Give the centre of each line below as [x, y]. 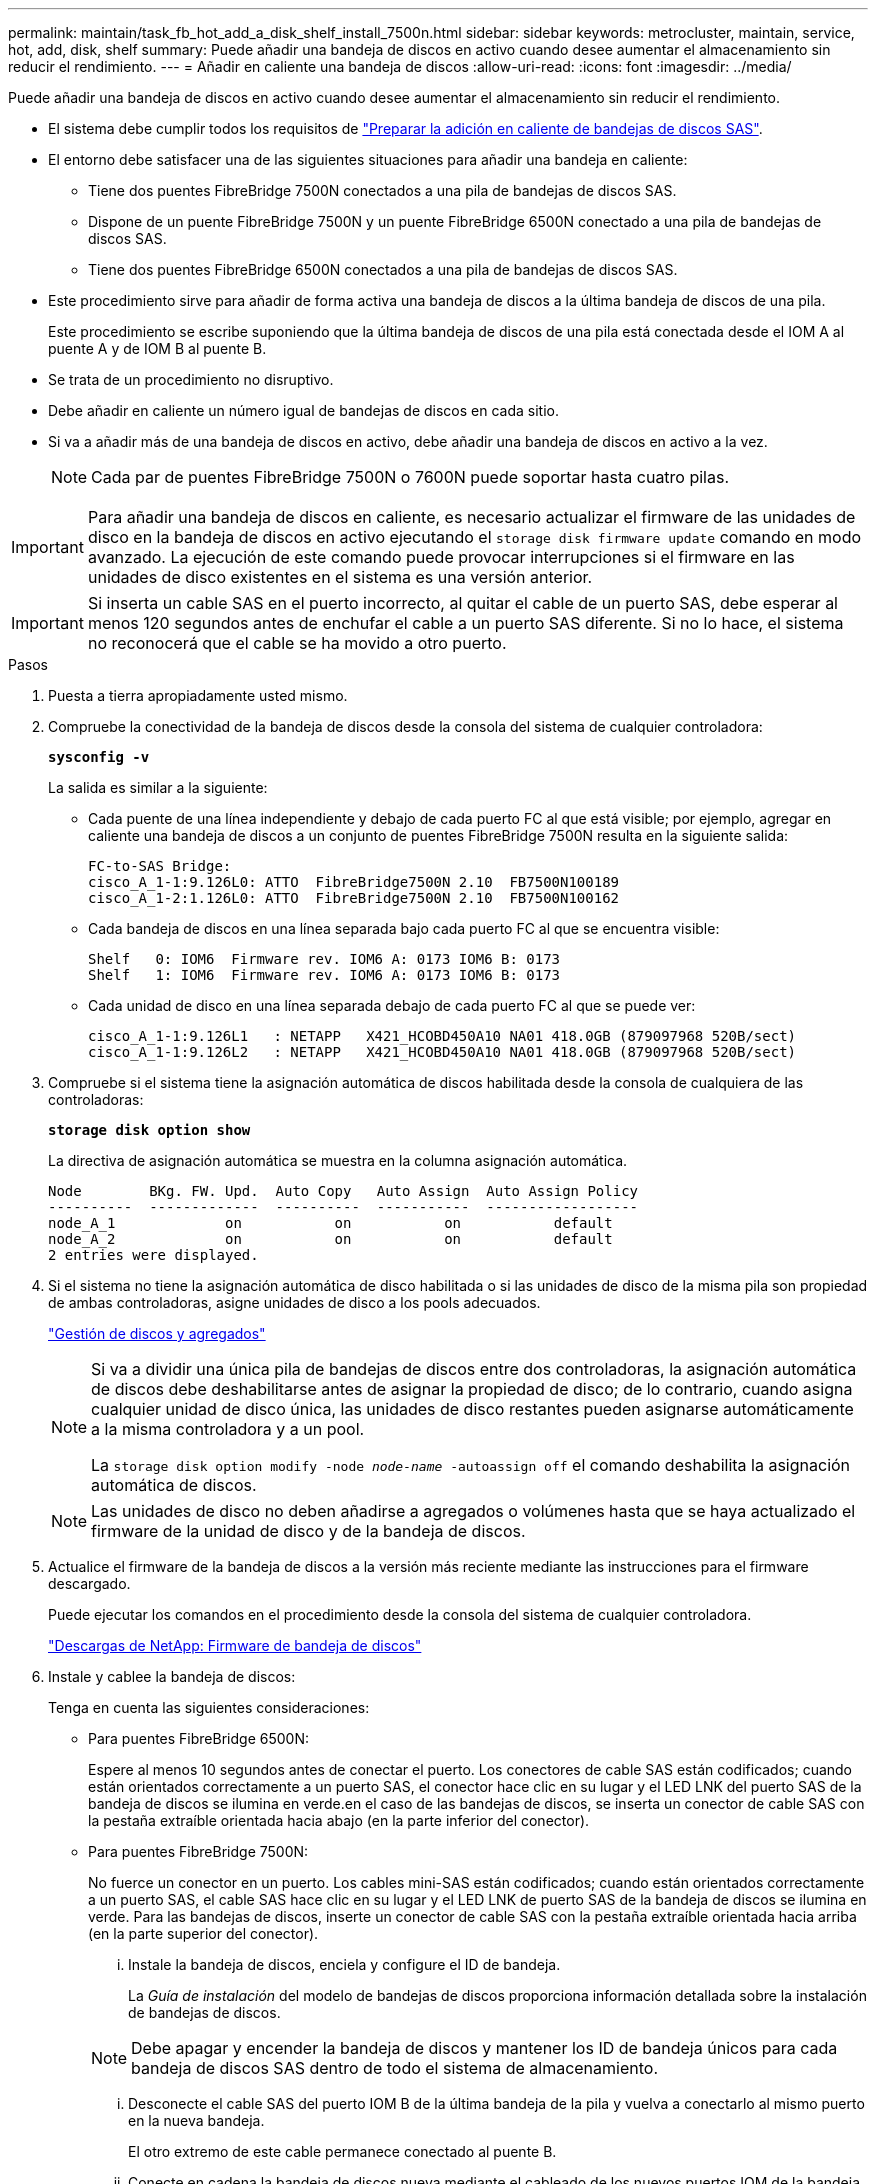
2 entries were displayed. [153, 1255]
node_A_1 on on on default [330, 1223]
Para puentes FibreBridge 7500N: [198, 1851]
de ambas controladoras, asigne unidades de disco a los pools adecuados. [294, 1302]
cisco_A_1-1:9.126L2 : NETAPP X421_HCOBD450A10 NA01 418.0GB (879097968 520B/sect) [442, 1052]
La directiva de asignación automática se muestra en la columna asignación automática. [338, 1160]
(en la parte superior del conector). [203, 1933]
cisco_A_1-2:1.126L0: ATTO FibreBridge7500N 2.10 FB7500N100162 [354, 898]
